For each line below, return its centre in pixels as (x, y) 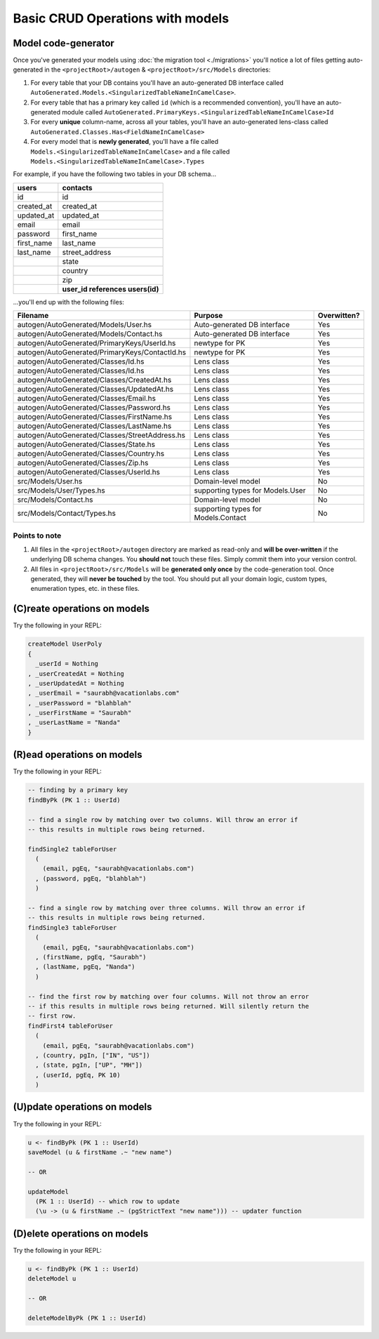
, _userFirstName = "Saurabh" (80, 713)
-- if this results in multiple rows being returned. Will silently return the (168, 1006)
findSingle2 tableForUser (72, 849)
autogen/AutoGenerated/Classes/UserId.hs (89, 472)
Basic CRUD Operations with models (121, 18)
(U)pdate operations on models (82, 1107)
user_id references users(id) (111, 289)
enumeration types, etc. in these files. (85, 589)
